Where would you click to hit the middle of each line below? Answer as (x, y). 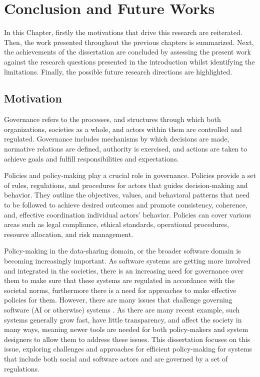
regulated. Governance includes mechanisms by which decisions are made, (117, 139)
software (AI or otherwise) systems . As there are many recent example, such (122, 309)
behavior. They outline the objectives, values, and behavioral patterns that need (127, 195)
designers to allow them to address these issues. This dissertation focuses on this (127, 339)
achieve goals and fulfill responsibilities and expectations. (91, 158)
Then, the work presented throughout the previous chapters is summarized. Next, (129, 42)
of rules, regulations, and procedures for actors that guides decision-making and (126, 185)
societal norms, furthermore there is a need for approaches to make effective (120, 290)
